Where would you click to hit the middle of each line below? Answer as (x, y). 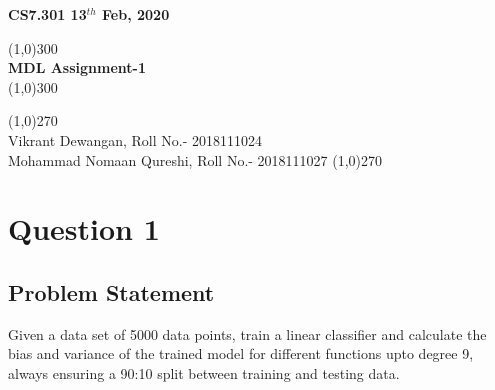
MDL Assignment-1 (77, 67)
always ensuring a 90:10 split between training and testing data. (204, 372)
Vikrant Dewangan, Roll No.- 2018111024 (135, 139)
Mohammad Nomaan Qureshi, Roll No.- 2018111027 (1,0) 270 (195, 159)
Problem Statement (111, 291)
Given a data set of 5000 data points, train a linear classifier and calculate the (247, 333)
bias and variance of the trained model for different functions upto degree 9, (241, 353)
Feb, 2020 (136, 14)
